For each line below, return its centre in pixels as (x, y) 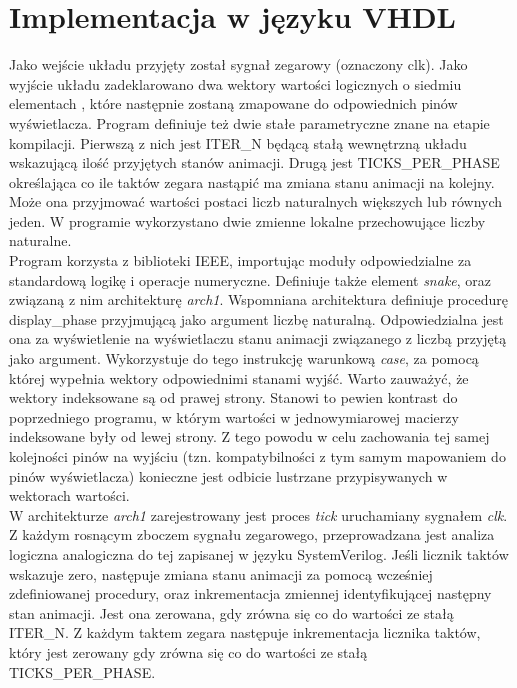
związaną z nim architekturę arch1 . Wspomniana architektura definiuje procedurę (258, 299)
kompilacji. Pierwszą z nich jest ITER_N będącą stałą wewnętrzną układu (238, 142)
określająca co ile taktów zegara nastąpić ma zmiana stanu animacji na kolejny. (252, 181)
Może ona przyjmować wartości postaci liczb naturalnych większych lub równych (256, 201)
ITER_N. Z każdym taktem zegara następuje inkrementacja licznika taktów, (245, 632)
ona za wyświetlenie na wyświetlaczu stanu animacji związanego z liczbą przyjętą (258, 338)
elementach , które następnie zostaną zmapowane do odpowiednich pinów (233, 103)
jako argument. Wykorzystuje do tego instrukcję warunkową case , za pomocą (244, 358)
